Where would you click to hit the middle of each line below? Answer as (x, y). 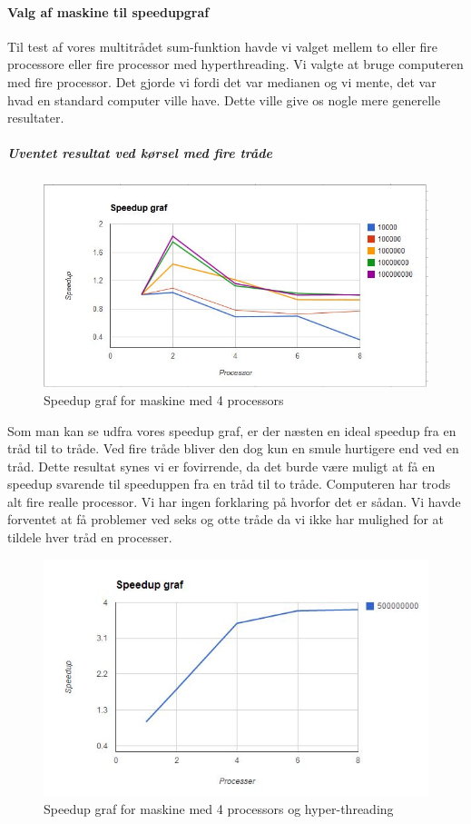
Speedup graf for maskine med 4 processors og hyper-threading (219, 808)
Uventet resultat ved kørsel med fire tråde (140, 153)
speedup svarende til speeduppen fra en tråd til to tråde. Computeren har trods (229, 484)
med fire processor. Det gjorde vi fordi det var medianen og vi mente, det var (222, 81)
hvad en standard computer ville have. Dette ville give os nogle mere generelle (224, 99)
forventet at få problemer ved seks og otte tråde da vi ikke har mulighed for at (226, 519)
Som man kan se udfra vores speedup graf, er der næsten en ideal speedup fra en (232, 430)
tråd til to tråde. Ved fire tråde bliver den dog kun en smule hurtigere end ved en (233, 448)
